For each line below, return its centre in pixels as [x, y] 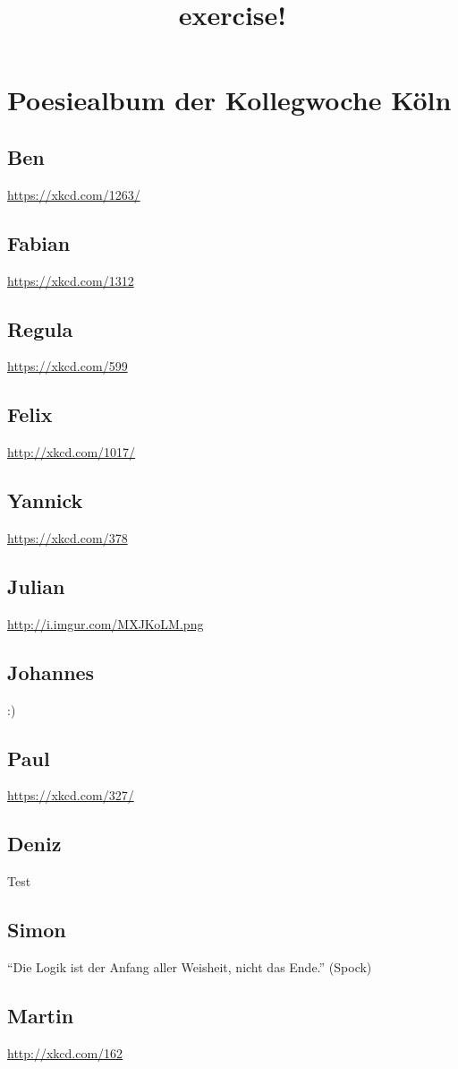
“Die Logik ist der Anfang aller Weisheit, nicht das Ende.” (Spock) [190, 966]
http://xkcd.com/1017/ [72, 452]
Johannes [51, 672]
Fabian [39, 242]
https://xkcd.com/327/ [71, 795]
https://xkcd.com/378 [68, 537]
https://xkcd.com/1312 [71, 280]
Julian [36, 586]
